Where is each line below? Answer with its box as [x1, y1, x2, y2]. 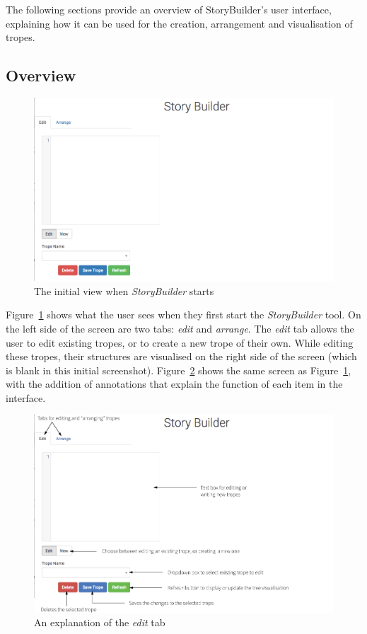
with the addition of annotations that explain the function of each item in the [6, 376, 343, 391]
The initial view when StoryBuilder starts [34, 283, 214, 298]
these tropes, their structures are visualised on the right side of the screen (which [6, 349, 357, 364]
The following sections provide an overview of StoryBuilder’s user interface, [6, 2, 332, 16]
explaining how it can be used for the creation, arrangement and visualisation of [6, 16, 353, 30]
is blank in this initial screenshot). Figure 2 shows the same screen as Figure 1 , [6, 362, 351, 377]
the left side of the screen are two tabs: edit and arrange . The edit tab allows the [6, 321, 354, 335]
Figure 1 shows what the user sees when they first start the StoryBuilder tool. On [6, 307, 361, 322]
